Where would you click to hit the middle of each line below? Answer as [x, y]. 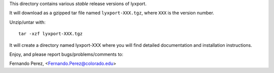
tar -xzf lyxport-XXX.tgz [51, 34]
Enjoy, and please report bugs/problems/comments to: [66, 54]
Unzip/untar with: [27, 22]
